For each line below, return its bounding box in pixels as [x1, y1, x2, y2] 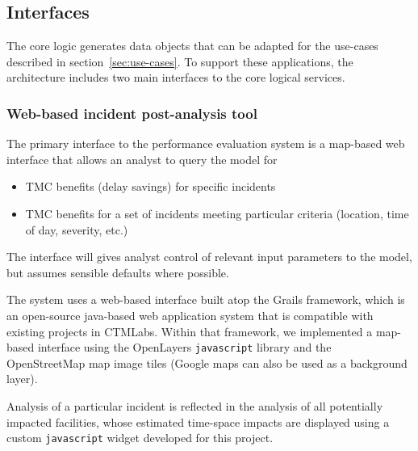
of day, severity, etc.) [25, 221, 128, 238]
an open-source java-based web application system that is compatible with [6, 306, 374, 323]
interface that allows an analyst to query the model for [6, 150, 278, 167]
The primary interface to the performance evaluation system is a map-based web [6, 135, 405, 152]
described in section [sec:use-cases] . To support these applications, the [6, 53, 353, 70]
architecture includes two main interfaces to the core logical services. [6, 69, 345, 86]
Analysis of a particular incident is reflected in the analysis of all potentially [6, 397, 383, 414]
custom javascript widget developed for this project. [6, 429, 274, 446]
